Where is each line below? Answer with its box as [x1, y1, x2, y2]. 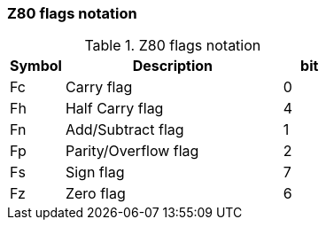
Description [132, 57, 213, 75]
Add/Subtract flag [65, 121, 184, 139]
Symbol [10, 57, 62, 75]
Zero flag [65, 184, 126, 203]
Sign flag [65, 163, 125, 182]
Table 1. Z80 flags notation [84, 36, 261, 55]
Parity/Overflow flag [65, 142, 199, 160]
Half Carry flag [65, 99, 164, 118]
